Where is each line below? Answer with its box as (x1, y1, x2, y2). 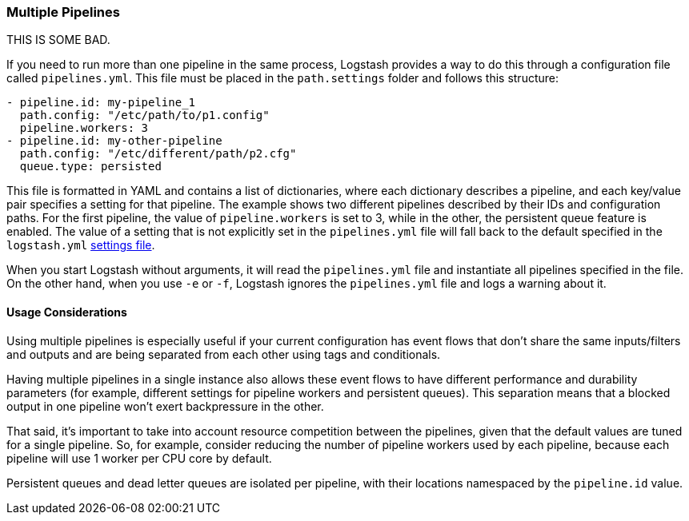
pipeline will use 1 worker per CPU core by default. (6, 451, 272, 465)
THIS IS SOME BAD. (6, 33, 110, 47)
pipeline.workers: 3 (19, 121, 149, 135)
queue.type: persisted (19, 160, 162, 173)
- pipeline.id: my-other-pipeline (6, 134, 222, 148)
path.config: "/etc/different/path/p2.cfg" (19, 147, 297, 161)
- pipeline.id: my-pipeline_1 (6, 96, 196, 109)
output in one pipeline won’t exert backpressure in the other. (6, 399, 324, 413)
